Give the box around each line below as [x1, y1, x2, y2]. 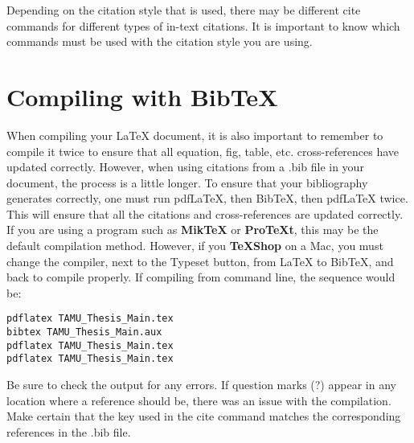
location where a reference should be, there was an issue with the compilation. [6, 392, 391, 408]
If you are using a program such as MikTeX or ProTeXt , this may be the [6, 221, 379, 238]
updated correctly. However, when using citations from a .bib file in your [6, 158, 364, 175]
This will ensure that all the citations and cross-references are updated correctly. [6, 205, 404, 222]
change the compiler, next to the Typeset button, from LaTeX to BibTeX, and [6, 252, 394, 269]
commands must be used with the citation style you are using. [6, 33, 313, 50]
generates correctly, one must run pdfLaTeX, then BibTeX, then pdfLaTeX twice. [6, 190, 408, 207]
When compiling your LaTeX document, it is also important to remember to [6, 126, 383, 143]
